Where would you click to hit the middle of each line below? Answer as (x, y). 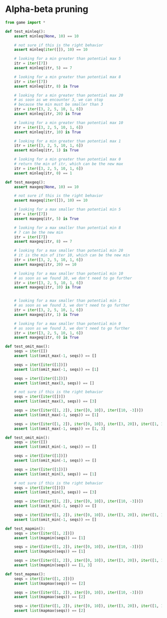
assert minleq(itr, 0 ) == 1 (43, 173)
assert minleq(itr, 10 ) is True (47, 132)
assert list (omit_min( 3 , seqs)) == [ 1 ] (55, 474)
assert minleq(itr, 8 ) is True (46, 86)
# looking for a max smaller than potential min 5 (68, 210)
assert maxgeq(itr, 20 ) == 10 (45, 264)
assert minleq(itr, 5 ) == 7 (43, 68)
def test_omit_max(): (28, 347)
